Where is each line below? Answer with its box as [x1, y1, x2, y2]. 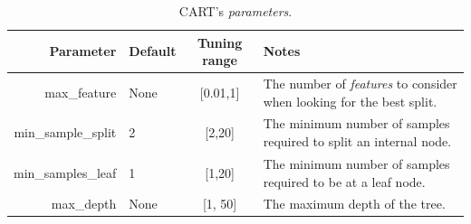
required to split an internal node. [263, 132, 452, 151]
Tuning [197, 33, 243, 51]
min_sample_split [14, 123, 117, 142]
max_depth [51, 194, 117, 213]
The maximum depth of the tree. [263, 194, 446, 213]
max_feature [44, 82, 117, 101]
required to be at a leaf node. [263, 172, 426, 191]
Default [129, 42, 177, 61]
